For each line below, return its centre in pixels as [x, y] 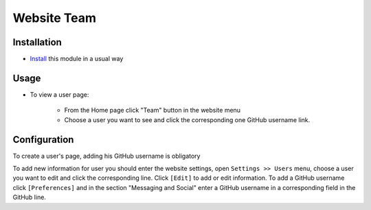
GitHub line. [29, 197]
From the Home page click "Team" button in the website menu [152, 110]
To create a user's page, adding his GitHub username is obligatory [106, 156]
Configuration [43, 140]
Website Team [54, 18]
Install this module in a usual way [77, 59]
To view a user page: [59, 94]
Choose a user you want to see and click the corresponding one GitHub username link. [187, 119]
